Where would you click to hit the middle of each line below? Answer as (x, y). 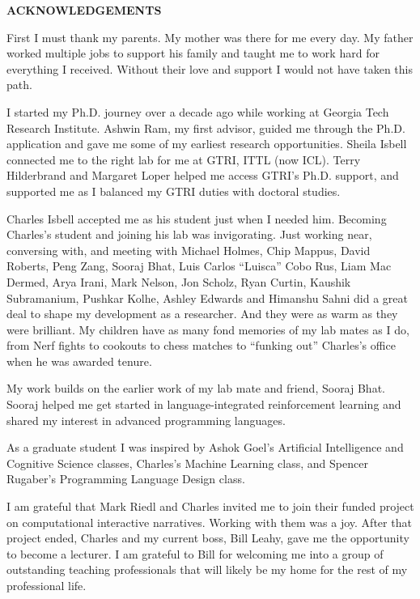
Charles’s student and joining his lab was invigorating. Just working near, (189, 234)
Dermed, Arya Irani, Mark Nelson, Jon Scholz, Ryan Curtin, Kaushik (179, 281)
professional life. (47, 585)
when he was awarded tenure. (79, 361)
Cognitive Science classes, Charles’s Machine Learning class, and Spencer (187, 463)
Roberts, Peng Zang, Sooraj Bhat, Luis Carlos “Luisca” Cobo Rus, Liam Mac (199, 266)
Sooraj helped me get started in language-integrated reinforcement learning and (204, 404)
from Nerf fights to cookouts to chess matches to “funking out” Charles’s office (201, 345)
